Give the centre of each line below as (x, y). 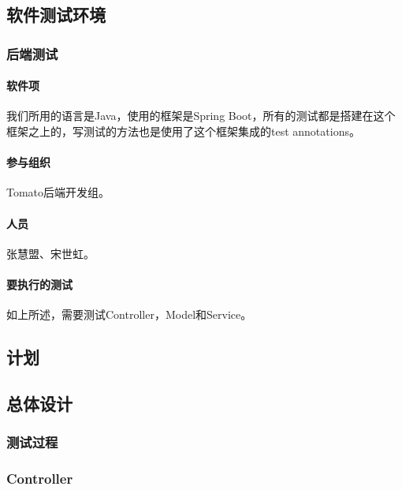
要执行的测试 (39, 284)
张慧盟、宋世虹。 (50, 253)
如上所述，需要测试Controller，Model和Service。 (129, 314)
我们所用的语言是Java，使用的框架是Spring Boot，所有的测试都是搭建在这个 (201, 116)
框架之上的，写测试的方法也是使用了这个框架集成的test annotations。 (183, 131)
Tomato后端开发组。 (58, 192)
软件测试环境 (56, 15)
